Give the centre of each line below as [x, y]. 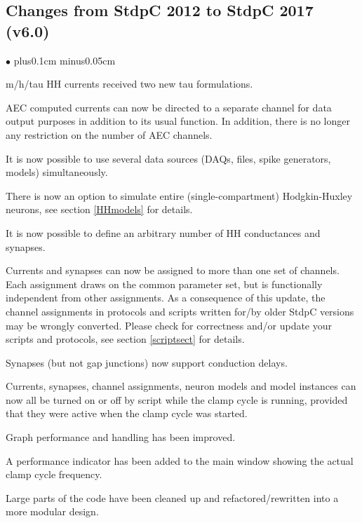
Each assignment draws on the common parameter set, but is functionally [164, 284]
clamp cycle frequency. [54, 474]
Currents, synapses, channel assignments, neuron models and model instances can [181, 386]
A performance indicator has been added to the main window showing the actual [180, 460]
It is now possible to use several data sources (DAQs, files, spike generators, [168, 158]
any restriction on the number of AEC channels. [109, 134]
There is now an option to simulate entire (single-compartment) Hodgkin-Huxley [179, 195]
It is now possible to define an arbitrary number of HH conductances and [163, 232]
